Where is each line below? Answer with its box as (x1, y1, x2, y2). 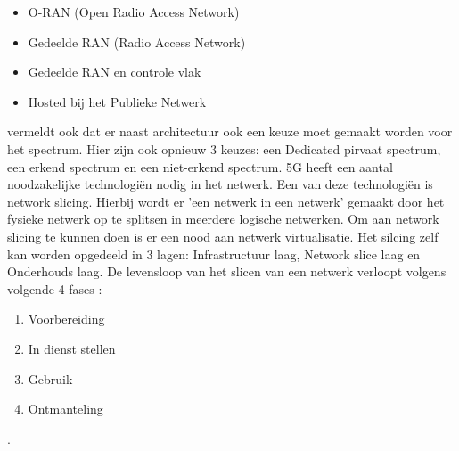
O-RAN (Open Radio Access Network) (28, 3, 240, 20)
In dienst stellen (28, 339, 116, 357)
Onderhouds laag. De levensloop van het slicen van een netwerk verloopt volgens (7, 262, 447, 281)
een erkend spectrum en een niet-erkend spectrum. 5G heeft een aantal (7, 157, 393, 176)
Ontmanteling (28, 399, 103, 418)
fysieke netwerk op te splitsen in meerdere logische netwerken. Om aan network (7, 209, 439, 228)
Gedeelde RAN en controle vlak (28, 62, 201, 81)
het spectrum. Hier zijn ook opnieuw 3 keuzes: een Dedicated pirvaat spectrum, (7, 139, 441, 158)
